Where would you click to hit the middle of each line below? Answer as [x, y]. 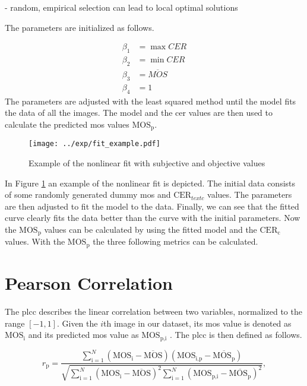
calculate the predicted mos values [67, 124]
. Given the [77, 323]
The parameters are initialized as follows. [80, 27]
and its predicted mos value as [83, 335]
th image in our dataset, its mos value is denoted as [197, 323]
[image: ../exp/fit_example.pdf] [94, 144]
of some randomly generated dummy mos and [88, 194]
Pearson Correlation [89, 283]
